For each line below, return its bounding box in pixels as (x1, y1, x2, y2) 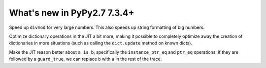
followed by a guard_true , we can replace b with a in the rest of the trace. (9, 56, 162, 62)
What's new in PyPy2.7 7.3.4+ (9, 7, 134, 18)
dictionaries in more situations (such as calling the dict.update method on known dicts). (9, 40, 192, 46)
